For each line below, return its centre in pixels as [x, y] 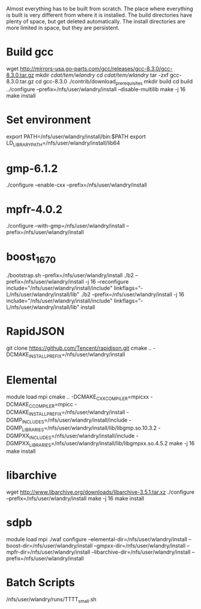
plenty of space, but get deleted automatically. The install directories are [96, 21]
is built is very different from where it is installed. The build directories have [99, 15]
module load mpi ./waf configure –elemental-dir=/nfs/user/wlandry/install [97, 539]
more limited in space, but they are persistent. [63, 28]
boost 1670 [31, 258]
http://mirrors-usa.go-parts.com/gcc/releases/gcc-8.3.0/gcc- [96, 68]
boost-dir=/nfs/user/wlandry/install [49, 546]
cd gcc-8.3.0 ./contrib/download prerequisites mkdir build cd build [114, 82]
